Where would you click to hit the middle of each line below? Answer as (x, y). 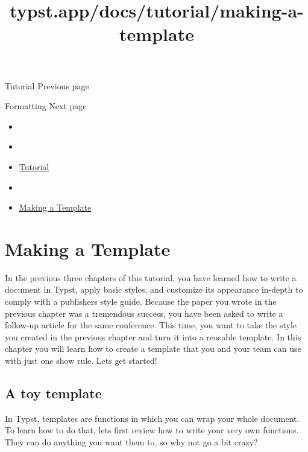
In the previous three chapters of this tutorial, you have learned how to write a (151, 277)
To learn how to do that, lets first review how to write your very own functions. (152, 430)
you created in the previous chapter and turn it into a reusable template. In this (153, 336)
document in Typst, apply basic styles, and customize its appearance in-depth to (154, 289)
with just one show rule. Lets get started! (81, 360)
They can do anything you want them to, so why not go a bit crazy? (131, 441)
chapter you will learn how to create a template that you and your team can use (153, 349)
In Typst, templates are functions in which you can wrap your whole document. (152, 418)
